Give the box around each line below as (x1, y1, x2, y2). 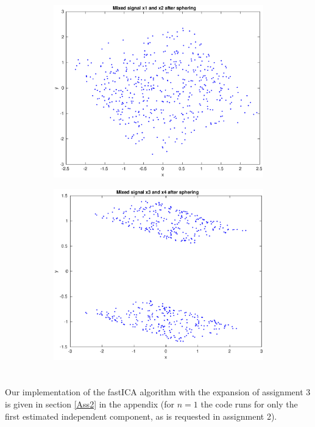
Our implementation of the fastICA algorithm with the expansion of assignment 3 (5, 386, 311, 398)
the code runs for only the (200, 397, 298, 410)
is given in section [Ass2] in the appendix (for (5, 397, 175, 410)
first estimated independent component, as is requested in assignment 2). (5, 409, 277, 422)
